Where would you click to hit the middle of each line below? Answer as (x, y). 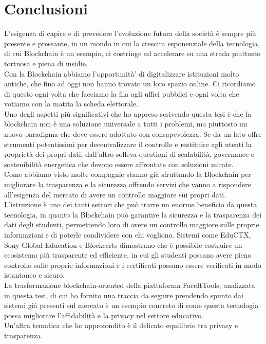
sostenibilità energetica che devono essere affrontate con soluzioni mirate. (119, 164)
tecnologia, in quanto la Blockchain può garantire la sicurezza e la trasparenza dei (133, 214)
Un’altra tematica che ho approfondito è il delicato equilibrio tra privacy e (121, 325)
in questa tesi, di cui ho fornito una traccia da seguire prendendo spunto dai (124, 295)
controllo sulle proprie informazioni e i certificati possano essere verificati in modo (133, 265)
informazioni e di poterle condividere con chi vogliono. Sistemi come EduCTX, (128, 234)
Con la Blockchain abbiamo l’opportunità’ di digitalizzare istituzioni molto (122, 73)
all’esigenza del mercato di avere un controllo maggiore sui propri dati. (115, 194)
